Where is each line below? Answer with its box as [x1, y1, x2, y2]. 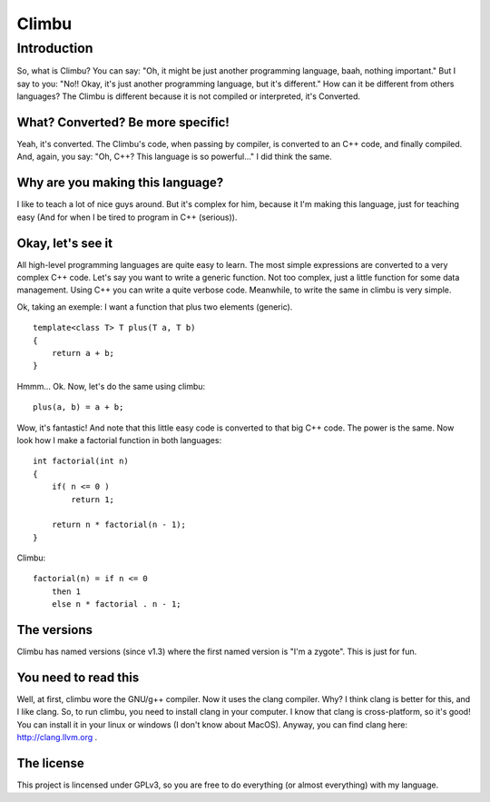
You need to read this [16, 669, 140, 685]
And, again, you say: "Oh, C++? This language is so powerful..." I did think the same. [16, 151, 333, 163]
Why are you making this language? [16, 175, 224, 191]
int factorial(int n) [33, 456, 129, 467]
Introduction [16, 40, 93, 56]
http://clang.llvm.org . [16, 732, 98, 743]
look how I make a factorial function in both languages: [16, 434, 222, 445]
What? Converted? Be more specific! [16, 114, 230, 130]
